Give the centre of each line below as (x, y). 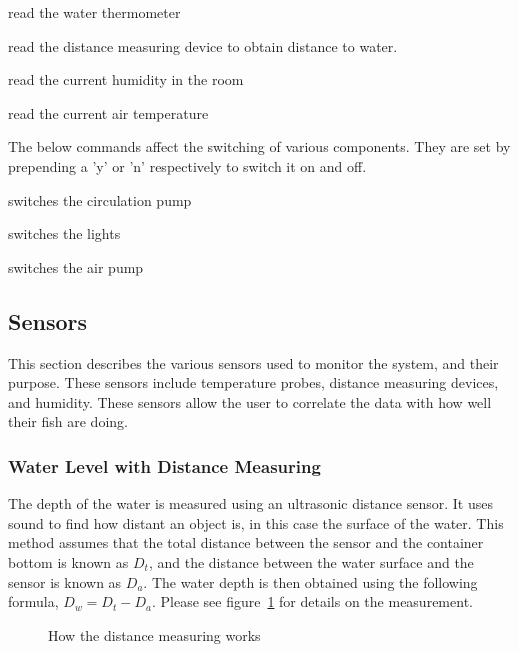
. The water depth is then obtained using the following (310, 581)
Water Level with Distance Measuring (164, 465)
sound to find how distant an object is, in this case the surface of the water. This (256, 522)
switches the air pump (76, 266)
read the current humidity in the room (126, 79)
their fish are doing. (68, 421)
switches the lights (64, 233)
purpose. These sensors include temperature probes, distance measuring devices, (253, 382)
